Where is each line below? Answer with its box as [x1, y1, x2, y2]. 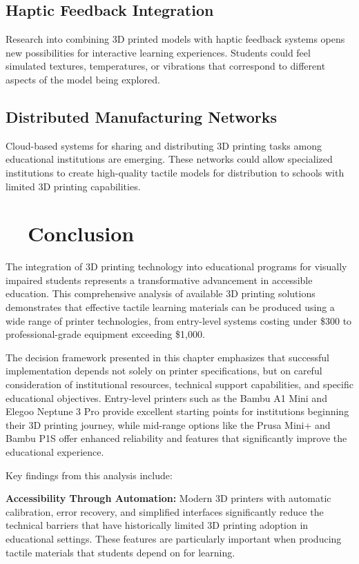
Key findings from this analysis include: [6, 467, 173, 482]
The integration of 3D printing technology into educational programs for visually [6, 259, 347, 274]
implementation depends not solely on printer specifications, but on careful [6, 363, 322, 378]
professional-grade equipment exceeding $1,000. [6, 327, 205, 341]
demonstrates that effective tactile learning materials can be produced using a [6, 300, 335, 314]
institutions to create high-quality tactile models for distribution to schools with [6, 165, 345, 179]
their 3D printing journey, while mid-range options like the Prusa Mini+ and [6, 417, 331, 432]
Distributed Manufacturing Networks [6, 105, 277, 127]
